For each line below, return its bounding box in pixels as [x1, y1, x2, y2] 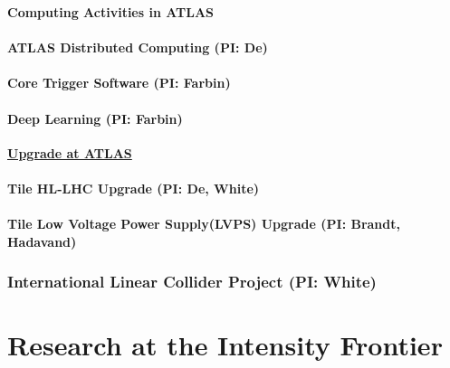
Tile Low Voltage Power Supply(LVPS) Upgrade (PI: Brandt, [7, 214, 400, 233]
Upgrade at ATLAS [7, 143, 132, 162]
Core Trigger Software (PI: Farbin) [7, 73, 231, 92]
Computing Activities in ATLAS [7, 3, 215, 21]
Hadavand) [7, 231, 77, 250]
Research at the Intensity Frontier [7, 326, 443, 363]
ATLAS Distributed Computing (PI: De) [7, 38, 268, 57]
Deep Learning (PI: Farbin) [7, 109, 183, 127]
